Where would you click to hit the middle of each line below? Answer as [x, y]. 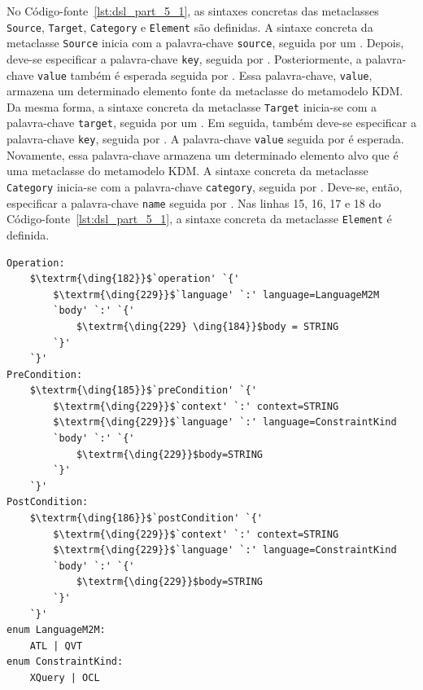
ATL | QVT [56, 646]
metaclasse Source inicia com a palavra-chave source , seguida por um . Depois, [205, 43]
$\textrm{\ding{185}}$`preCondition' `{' [143, 391]
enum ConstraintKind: [65, 662]
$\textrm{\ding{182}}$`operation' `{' [135, 279]
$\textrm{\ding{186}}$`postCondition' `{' [146, 519]
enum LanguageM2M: [56, 630]
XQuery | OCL [65, 677]
